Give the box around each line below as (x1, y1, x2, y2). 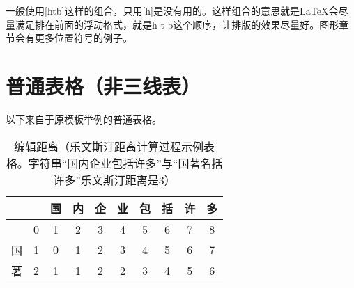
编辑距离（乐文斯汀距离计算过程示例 (14, 138, 204, 154)
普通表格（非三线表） (6, 71, 201, 99)
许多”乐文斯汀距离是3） (53, 171, 176, 188)
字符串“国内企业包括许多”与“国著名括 (28, 154, 223, 171)
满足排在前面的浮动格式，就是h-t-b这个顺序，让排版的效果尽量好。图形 (15, 17, 339, 31)
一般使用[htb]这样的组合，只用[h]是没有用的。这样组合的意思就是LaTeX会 (6, 3, 339, 17)
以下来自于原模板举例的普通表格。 (6, 111, 162, 126)
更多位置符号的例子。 (34, 31, 132, 45)
